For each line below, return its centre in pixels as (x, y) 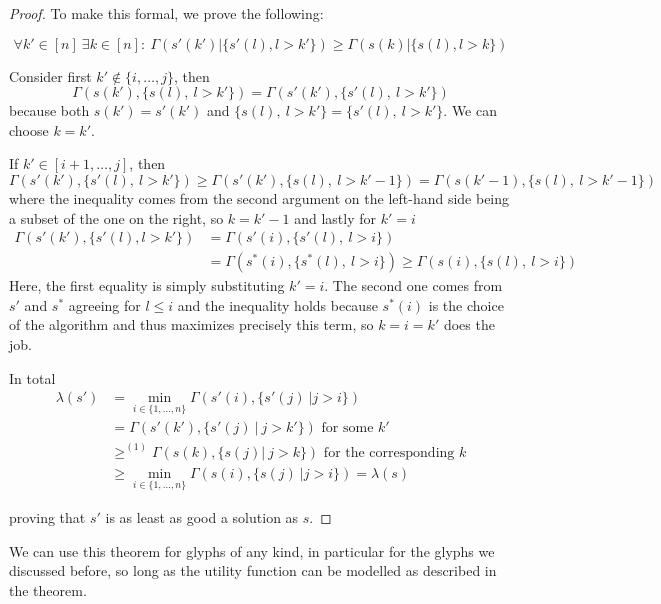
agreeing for (104, 304)
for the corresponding (389, 452)
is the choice (466, 304)
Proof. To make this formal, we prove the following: (166, 13)
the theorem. (48, 589)
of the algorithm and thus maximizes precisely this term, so (191, 324)
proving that (47, 517)
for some (347, 428)
